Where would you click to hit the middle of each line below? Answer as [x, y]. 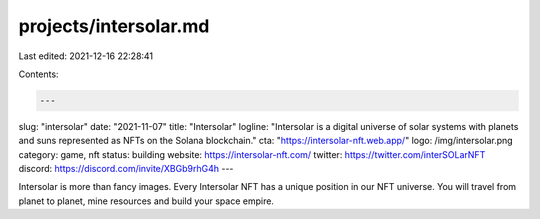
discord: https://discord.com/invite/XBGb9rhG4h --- [126, 169]
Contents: [38, 74]
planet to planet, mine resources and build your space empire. [146, 201]
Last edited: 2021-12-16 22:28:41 [86, 56]
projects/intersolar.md [114, 26]
